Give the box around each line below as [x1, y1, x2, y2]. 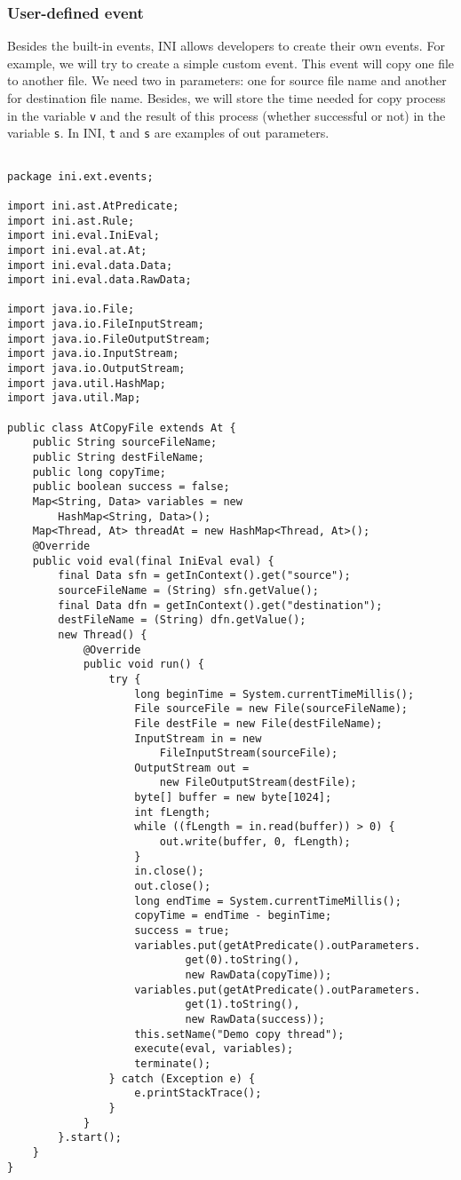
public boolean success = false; [32, 480, 230, 494]
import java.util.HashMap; [7, 376, 166, 390]
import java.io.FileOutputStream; [7, 332, 211, 345]
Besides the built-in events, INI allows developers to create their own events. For [7, 36, 445, 55]
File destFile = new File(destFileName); [134, 717, 383, 730]
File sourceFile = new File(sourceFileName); [134, 702, 409, 716]
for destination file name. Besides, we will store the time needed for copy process [7, 89, 446, 107]
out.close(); [134, 880, 211, 893]
